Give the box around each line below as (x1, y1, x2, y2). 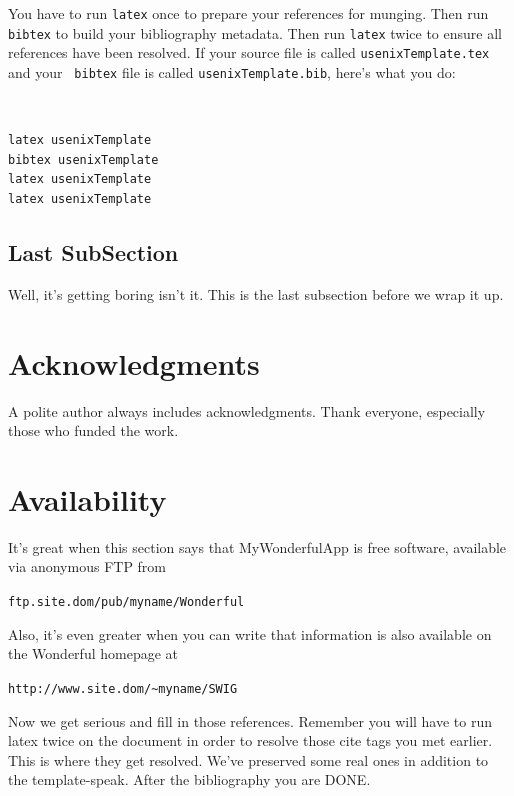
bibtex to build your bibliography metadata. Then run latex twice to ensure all (8, 22, 502, 43)
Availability (8, 478, 167, 519)
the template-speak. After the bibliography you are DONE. (8, 769, 371, 790)
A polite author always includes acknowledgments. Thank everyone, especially (8, 400, 486, 421)
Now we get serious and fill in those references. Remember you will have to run (8, 710, 493, 731)
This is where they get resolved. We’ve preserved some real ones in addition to (8, 749, 489, 770)
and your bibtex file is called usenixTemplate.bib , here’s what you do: (8, 61, 456, 82)
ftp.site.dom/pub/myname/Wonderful (8, 595, 245, 610)
